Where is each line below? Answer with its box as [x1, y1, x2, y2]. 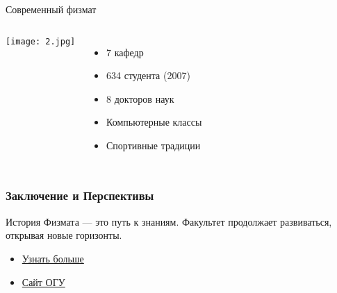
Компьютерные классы [106, 115, 202, 129]
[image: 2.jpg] [6, 36, 76, 47]
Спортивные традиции [106, 137, 201, 152]
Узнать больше [22, 251, 84, 265]
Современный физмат [6, 2, 97, 16]
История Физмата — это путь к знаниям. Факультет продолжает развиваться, [6, 214, 332, 228]
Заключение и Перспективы [6, 187, 154, 204]
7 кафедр [106, 44, 144, 59]
